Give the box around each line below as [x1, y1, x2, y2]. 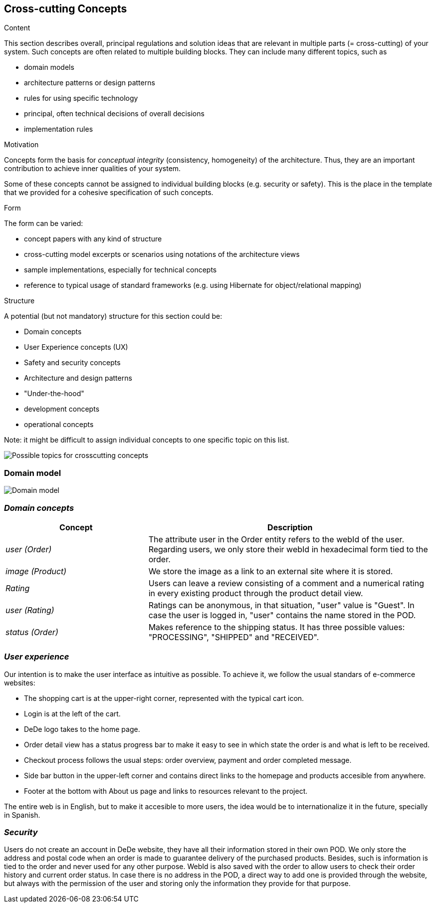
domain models [24, 63, 74, 72]
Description [267, 522, 313, 532]
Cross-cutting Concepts [4, 2, 127, 15]
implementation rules [24, 125, 93, 134]
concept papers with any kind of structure [24, 234, 162, 243]
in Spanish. [4, 810, 40, 819]
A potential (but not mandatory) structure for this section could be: [4, 312, 222, 321]
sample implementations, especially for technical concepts [24, 265, 217, 274]
